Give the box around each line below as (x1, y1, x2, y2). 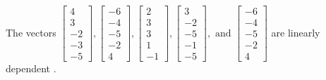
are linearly (271, 25, 320, 39)
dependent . (6, 61, 56, 76)
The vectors (6, 25, 56, 39)
